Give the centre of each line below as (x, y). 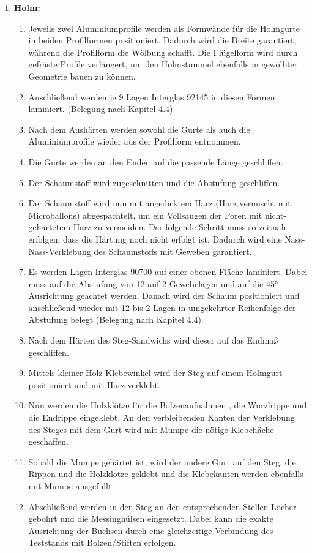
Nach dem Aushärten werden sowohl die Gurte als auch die (139, 129)
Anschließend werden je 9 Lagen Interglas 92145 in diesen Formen (152, 96)
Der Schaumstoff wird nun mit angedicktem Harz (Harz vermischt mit (160, 203)
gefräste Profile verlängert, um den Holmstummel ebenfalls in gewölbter (163, 64)
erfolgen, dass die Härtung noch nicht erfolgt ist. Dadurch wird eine (155, 239)
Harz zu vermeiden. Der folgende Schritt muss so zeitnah (180, 227)
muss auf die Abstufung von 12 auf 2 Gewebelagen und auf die (146, 283)
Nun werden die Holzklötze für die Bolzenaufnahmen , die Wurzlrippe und (168, 405)
